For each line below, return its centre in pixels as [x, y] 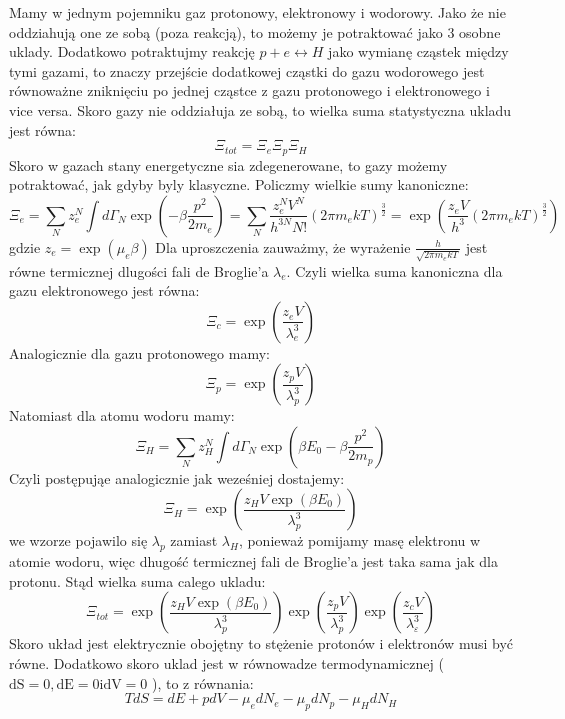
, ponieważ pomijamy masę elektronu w [359, 540]
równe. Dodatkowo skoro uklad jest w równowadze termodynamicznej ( [226, 663]
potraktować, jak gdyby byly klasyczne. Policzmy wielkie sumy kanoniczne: [239, 184]
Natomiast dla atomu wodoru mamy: [122, 415]
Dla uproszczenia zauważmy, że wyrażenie [283, 246]
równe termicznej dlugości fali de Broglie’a [139, 270]
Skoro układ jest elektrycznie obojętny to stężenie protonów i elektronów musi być [261, 643]
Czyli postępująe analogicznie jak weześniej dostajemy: [177, 477]
